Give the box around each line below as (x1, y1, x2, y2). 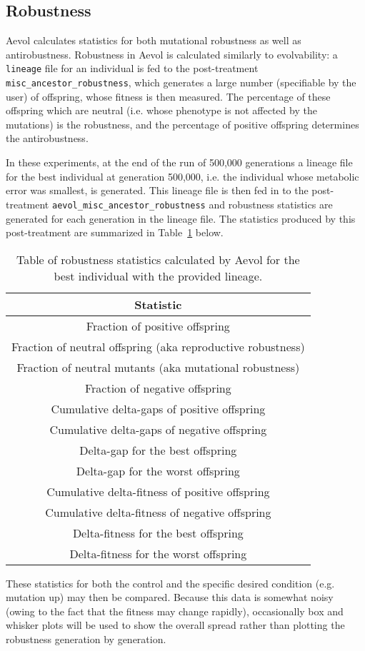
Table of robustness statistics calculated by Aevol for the (16, 251, 300, 268)
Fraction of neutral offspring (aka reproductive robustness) (11, 338, 305, 355)
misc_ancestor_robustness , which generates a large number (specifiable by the (6, 75, 356, 90)
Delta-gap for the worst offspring (76, 462, 240, 479)
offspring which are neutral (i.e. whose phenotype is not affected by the (6, 103, 317, 118)
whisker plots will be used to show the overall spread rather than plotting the (6, 617, 345, 632)
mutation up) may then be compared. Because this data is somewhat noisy (6, 590, 334, 605)
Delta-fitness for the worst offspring (69, 545, 247, 562)
